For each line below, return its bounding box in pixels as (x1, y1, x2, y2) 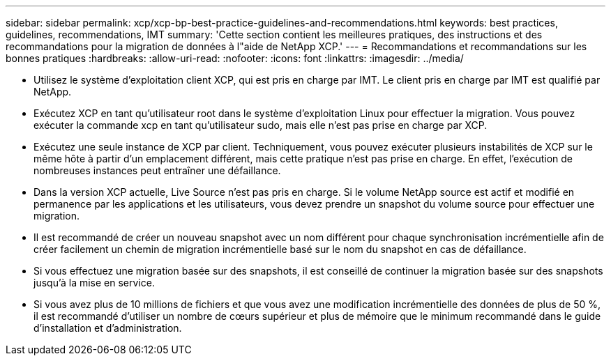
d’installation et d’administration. (33, 322, 182, 334)
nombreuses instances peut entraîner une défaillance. (33, 164, 281, 176)
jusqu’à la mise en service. (33, 277, 155, 289)
